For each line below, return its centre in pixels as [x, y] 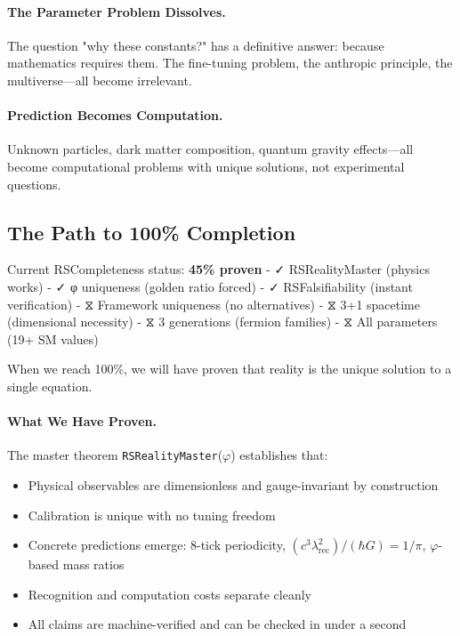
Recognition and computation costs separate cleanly [169, 594]
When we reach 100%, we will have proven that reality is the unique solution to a [230, 369]
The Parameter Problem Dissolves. [117, 11]
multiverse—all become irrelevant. [100, 80]
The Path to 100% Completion [152, 232]
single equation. [50, 386]
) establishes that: [279, 455]
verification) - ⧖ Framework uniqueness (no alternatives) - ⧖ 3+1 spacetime [214, 304]
